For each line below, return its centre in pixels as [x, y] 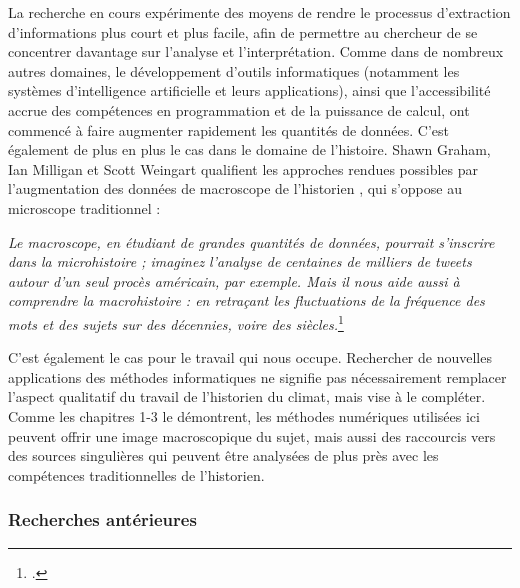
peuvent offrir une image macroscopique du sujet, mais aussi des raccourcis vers [252, 435]
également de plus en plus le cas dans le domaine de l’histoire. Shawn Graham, [249, 149]
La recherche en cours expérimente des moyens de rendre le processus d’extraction [259, 12]
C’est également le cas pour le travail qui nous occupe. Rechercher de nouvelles [250, 357]
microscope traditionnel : [84, 207]
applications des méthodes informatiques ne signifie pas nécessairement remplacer [257, 376]
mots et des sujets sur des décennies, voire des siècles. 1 [176, 322]
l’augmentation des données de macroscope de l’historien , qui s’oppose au [235, 188]
